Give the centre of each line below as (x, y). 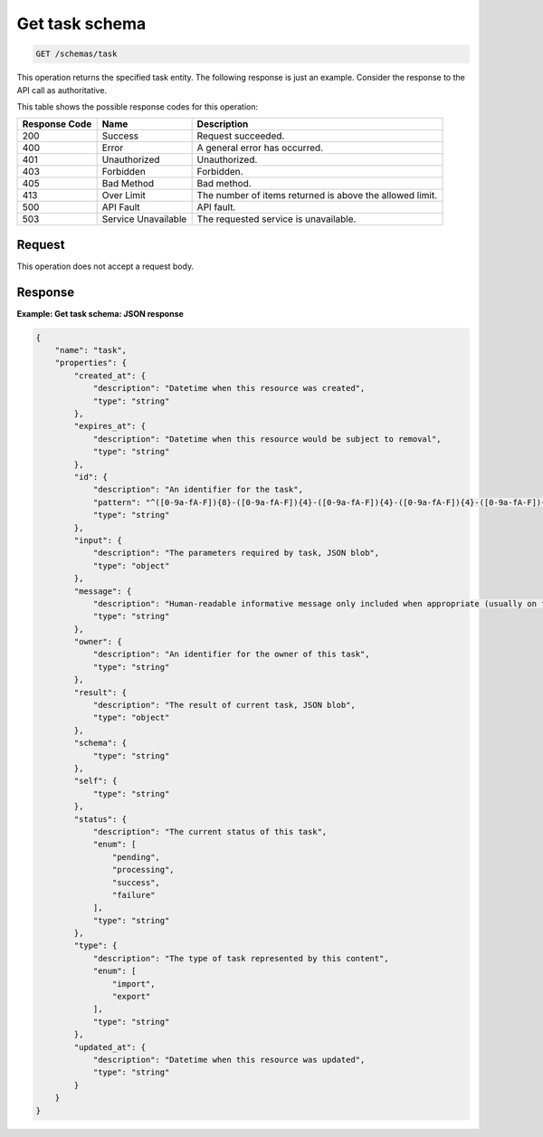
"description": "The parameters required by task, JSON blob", (236, 553)
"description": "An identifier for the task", (198, 490)
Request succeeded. (241, 136)
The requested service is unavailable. (276, 219)
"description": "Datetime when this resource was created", (229, 388)
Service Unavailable (144, 219)
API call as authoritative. (62, 90)
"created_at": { (110, 375)
